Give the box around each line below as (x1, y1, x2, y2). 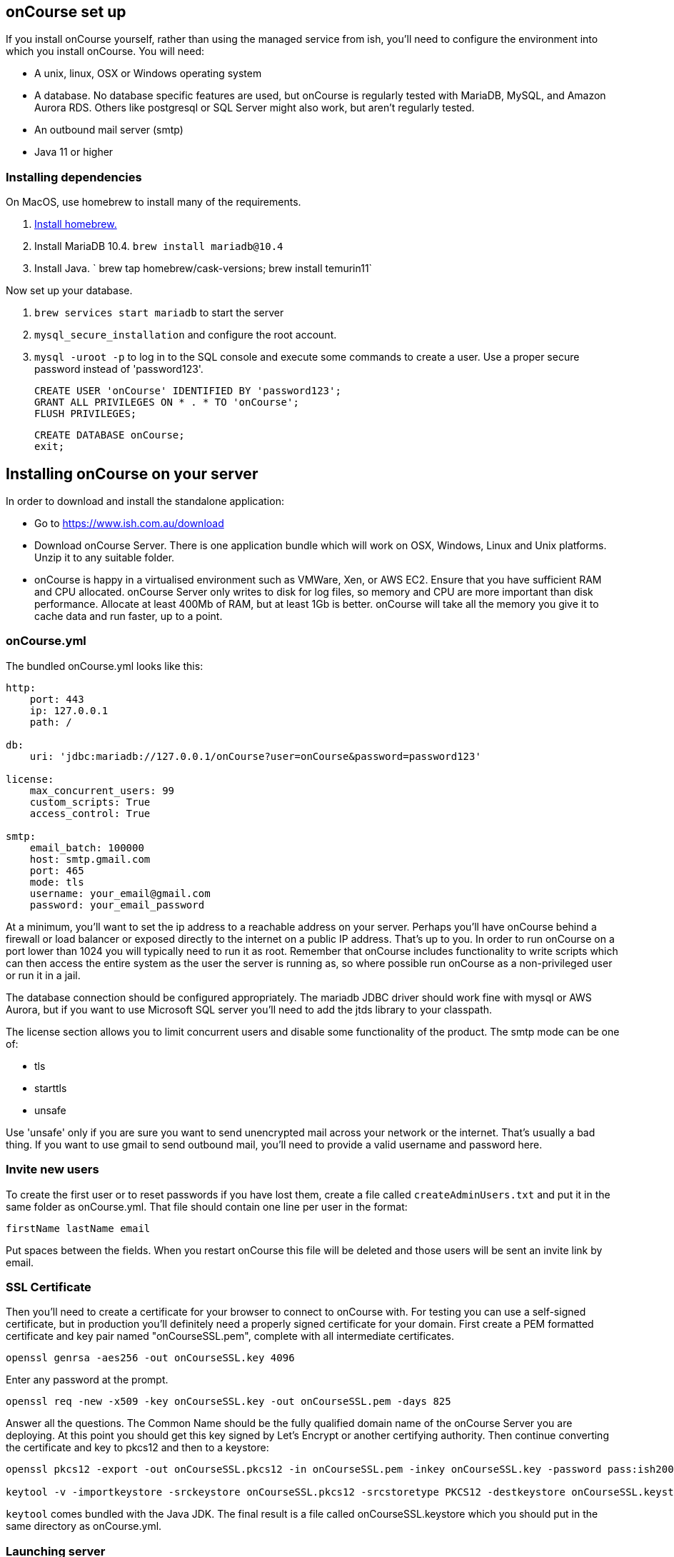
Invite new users (6, 1162, 99, 1177)
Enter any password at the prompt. (6, 1373, 168, 1386)
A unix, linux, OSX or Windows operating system (34, 67, 262, 80)
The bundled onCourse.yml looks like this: (6, 659, 203, 672)
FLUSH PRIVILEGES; (34, 408, 137, 420)
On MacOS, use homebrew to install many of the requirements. (6, 196, 301, 209)
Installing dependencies (6, 169, 142, 184)
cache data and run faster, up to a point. (34, 610, 223, 623)
